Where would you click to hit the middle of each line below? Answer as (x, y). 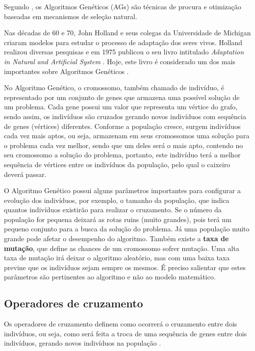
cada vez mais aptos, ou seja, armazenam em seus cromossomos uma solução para (127, 136)
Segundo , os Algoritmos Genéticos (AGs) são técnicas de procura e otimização (123, 6)
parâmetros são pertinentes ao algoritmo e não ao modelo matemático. (110, 277)
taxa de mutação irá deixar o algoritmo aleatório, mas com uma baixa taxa (117, 258)
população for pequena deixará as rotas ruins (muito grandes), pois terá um (118, 219)
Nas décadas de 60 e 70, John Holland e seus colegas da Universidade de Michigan (127, 33)
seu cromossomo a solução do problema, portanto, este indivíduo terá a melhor (122, 155)
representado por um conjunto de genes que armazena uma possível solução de (122, 97)
